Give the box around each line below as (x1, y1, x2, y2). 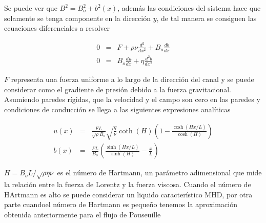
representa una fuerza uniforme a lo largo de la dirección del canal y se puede (11, 74, 254, 85)
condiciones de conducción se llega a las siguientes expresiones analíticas (4, 104, 231, 115)
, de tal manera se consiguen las (156, 12, 257, 23)
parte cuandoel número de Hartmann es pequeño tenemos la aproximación (4, 199, 237, 210)
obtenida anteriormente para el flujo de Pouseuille (4, 209, 161, 219)
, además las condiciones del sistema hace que (117, 3, 261, 13)
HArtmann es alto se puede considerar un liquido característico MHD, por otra (4, 189, 253, 199)
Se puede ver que (4, 3, 57, 13)
